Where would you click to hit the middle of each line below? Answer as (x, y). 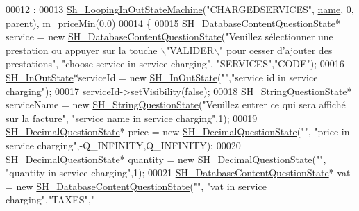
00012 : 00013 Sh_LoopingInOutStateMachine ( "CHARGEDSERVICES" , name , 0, (180, 9)
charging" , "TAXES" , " (50, 200)
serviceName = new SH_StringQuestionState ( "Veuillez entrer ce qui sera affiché (176, 104)
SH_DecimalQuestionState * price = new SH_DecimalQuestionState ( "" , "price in (178, 132)
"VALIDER (190, 50)
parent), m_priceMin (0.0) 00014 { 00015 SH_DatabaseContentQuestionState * (173, 23)
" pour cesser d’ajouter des (276, 50)
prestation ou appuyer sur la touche (82, 50)
